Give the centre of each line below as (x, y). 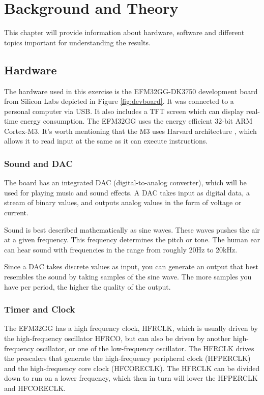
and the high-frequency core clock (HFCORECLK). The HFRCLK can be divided (132, 368)
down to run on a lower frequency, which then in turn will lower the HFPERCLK (131, 378)
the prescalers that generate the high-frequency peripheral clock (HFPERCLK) (127, 358)
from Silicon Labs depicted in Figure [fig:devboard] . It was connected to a (119, 101)
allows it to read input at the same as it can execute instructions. (106, 141)
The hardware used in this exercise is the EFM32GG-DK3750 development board (131, 91)
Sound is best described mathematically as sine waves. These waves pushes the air (132, 229)
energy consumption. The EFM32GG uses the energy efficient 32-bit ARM (136, 121)
